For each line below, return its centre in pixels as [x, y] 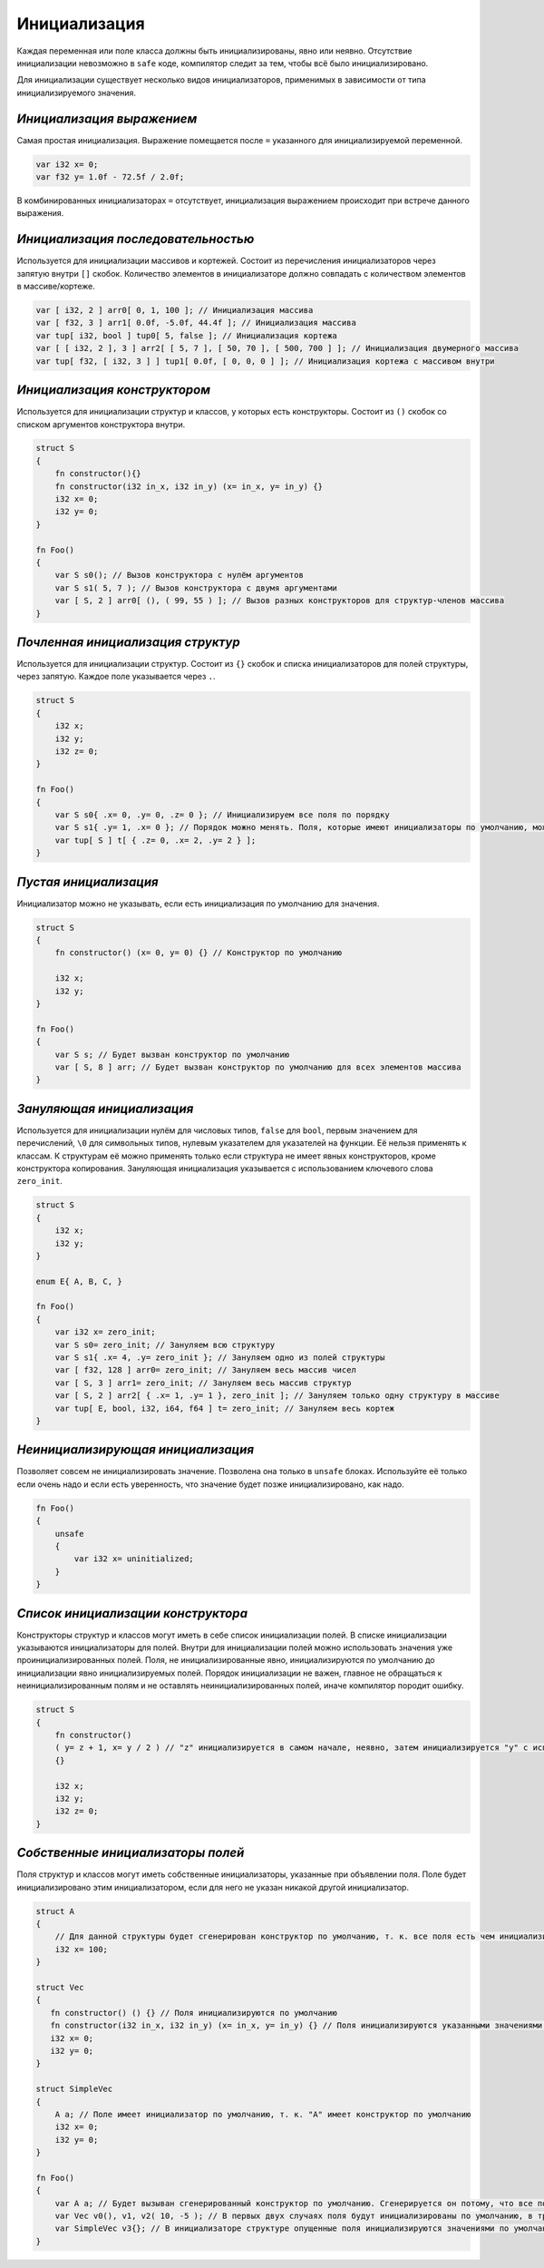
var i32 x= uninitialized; [134, 1559]
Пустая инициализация [87, 881]
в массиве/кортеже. [56, 287]
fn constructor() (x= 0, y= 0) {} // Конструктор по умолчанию [199, 953]
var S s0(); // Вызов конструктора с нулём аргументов [179, 575]
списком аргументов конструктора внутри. [101, 424]
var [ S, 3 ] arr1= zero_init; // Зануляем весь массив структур [203, 1383]
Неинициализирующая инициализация [135, 1450]
